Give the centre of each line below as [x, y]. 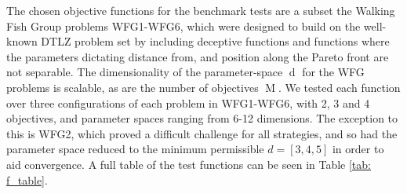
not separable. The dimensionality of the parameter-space [145, 72]
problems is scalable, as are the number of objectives [133, 87]
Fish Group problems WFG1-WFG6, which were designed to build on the [184, 26]
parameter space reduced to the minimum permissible [135, 149]
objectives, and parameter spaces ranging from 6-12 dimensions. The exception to [202, 118]
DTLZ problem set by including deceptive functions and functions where [215, 41]
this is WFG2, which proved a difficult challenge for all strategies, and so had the [202, 133]
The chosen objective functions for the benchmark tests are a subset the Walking [201, 10]
